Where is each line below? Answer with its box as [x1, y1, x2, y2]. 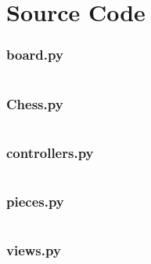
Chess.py [6, 93, 63, 113]
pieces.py [6, 191, 64, 211]
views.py [6, 240, 61, 260]
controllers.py [6, 142, 94, 162]
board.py [6, 45, 63, 64]
